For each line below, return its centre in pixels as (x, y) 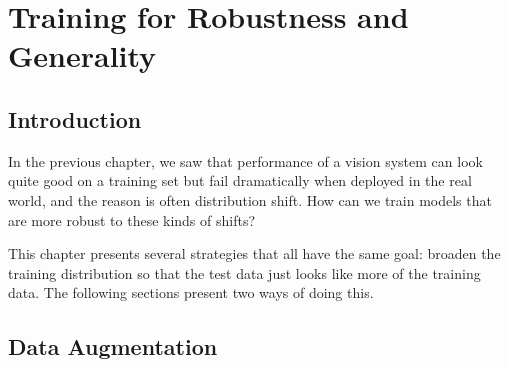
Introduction (75, 118)
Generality (82, 55)
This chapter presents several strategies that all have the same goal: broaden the (254, 253)
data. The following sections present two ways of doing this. (191, 292)
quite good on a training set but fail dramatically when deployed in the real (240, 180)
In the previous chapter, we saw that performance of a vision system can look (245, 160)
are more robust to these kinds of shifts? (132, 219)
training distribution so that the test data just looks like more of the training (244, 272)
